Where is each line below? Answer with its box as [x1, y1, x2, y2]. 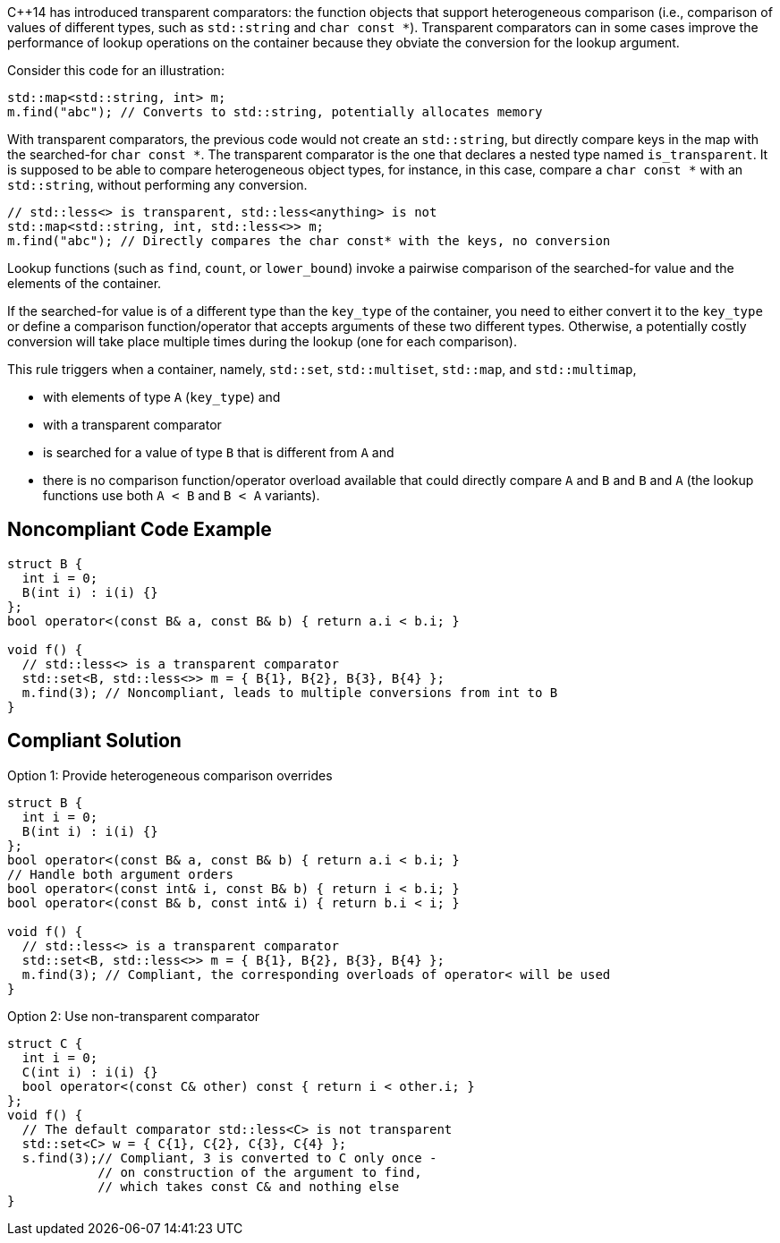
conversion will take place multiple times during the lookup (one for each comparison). [7, 334, 517, 349]
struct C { [7, 1035, 83, 1051]
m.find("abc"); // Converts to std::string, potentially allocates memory [7, 105, 543, 119]
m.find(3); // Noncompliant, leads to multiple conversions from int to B [21, 685, 558, 700]
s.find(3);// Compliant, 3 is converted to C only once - [21, 1150, 437, 1165]
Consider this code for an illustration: [7, 63, 225, 78]
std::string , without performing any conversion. [7, 177, 308, 192]
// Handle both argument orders [7, 866, 233, 881]
